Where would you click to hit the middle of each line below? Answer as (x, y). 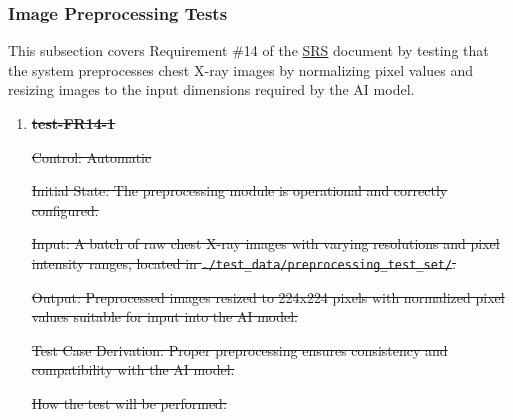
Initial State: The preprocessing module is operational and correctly (239, 190)
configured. (65, 209)
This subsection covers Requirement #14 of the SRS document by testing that (248, 50)
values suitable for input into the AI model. (165, 316)
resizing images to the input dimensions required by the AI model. (211, 89)
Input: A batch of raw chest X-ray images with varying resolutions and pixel (265, 243)
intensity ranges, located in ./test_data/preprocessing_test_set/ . (244, 262)
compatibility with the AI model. (133, 369)
